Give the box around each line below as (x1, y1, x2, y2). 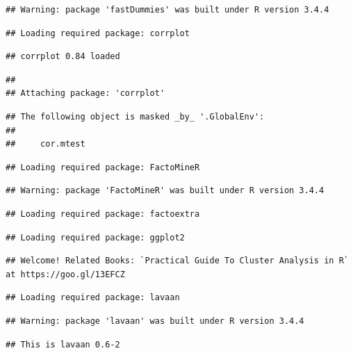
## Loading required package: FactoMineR (6, 162, 200, 172)
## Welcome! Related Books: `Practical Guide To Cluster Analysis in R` (6, 256, 349, 266)
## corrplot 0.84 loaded (6, 51, 120, 62)
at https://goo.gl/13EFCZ (6, 269, 125, 279)
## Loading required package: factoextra (6, 208, 200, 219)
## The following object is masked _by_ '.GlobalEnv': (6, 111, 265, 122)
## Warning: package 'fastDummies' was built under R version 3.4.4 (6, 5, 329, 15)
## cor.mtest (6, 139, 85, 149)
